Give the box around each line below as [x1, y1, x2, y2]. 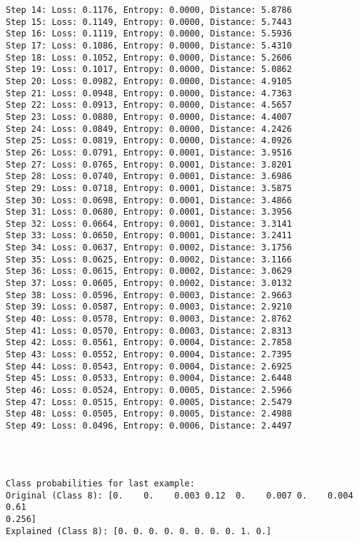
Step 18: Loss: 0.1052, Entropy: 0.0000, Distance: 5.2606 [6, 52, 292, 63]
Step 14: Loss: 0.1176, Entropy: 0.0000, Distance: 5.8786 [6, 5, 292, 15]
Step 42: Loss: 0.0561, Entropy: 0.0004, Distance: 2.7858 [6, 337, 292, 348]
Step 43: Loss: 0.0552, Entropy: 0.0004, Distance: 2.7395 [6, 349, 292, 360]
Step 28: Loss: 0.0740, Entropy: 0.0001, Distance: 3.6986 [6, 171, 292, 182]
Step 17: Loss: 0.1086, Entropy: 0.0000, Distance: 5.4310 [6, 40, 292, 51]
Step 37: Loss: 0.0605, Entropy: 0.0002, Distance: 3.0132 [6, 278, 292, 289]
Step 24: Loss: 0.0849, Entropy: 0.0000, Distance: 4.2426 [6, 123, 292, 134]
